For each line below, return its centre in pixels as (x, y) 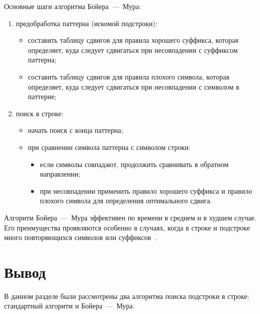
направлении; (60, 174)
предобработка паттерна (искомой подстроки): (86, 23)
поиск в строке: (39, 113)
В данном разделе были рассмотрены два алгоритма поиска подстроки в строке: (127, 296)
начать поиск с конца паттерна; (75, 130)
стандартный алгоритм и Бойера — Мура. (69, 306)
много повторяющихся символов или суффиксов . (80, 237)
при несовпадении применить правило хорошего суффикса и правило (146, 190)
